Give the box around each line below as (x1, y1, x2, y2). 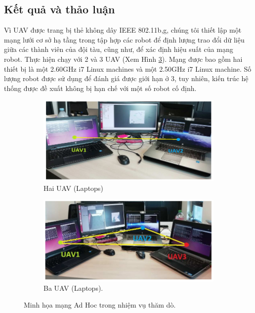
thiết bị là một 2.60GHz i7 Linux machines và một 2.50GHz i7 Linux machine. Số (4, 63, 252, 74)
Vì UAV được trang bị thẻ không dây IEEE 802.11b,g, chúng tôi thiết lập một (4, 25, 242, 35)
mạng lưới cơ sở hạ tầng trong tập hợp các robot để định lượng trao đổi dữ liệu (4, 34, 245, 45)
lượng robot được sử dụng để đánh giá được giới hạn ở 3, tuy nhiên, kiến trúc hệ (4, 73, 249, 84)
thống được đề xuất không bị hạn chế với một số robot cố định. (4, 83, 197, 93)
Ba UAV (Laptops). (43, 283, 103, 293)
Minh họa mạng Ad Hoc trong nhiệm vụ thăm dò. (24, 299, 176, 310)
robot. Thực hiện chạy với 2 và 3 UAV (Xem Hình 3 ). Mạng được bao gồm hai (4, 53, 243, 64)
